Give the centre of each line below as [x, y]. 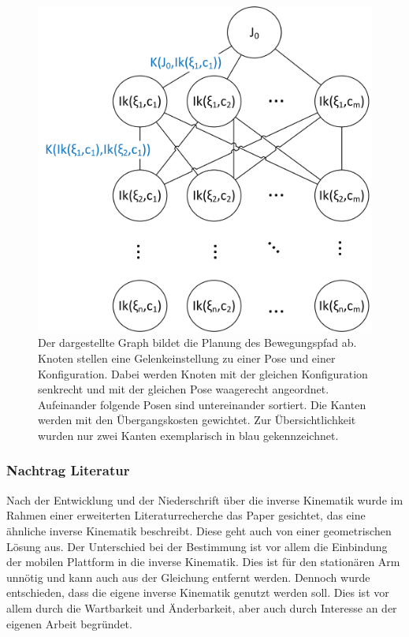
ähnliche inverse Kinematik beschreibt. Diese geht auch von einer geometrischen [199, 530]
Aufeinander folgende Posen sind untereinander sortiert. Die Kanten [202, 404]
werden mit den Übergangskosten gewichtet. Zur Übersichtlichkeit [197, 420]
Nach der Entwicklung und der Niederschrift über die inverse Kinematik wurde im [205, 499]
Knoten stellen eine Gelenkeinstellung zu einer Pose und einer [187, 358]
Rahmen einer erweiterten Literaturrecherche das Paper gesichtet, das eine [186, 515]
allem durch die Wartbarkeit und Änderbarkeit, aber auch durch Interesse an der [202, 607]
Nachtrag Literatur [68, 470]
